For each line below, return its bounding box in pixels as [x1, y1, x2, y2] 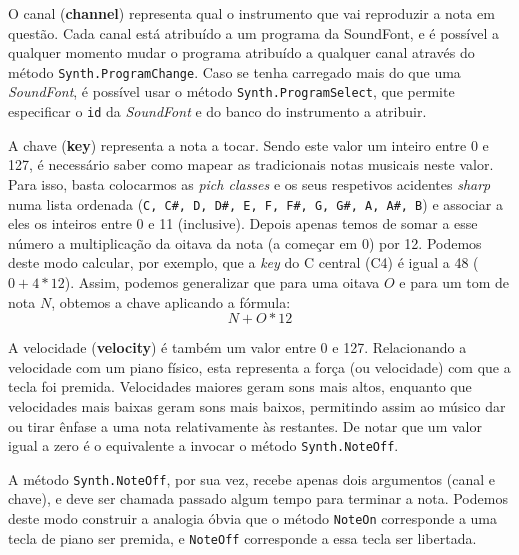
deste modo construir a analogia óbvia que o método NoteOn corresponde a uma [8, 508, 498, 529]
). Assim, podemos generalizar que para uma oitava [64, 271, 380, 292]
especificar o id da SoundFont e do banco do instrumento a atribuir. [8, 101, 427, 122]
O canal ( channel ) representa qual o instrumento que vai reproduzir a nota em [8, 3, 495, 23]
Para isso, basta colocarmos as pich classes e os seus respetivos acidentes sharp [8, 173, 491, 194]
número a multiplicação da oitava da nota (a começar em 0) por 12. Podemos [8, 232, 482, 253]
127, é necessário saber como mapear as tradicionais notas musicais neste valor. [8, 154, 494, 175]
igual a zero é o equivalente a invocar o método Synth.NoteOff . [8, 435, 399, 456]
